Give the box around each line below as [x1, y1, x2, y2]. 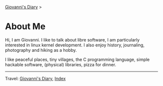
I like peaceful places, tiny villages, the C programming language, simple [5, 57, 150, 62]
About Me [5, 21, 46, 32]
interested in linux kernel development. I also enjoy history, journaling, [5, 42, 145, 48]
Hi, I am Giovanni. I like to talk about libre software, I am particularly [5, 37, 140, 43]
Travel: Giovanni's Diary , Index [5, 75, 66, 81]
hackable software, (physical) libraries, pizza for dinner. [5, 61, 116, 67]
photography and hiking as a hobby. [5, 47, 77, 53]
